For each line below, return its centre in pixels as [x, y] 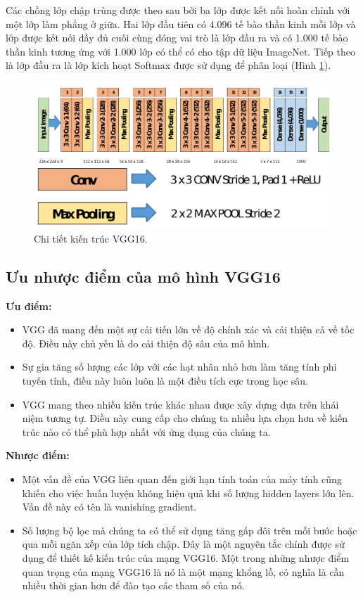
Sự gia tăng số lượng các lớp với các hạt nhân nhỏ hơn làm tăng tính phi [179, 367]
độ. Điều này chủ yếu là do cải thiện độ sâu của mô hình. [146, 343]
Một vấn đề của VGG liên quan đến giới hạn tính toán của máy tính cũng [182, 479]
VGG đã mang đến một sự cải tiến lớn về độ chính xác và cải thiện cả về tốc [188, 329]
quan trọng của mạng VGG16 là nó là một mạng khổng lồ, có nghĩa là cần [183, 571]
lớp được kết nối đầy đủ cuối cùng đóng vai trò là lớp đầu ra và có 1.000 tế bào [177, 38]
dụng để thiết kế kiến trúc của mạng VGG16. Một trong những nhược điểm [186, 557]
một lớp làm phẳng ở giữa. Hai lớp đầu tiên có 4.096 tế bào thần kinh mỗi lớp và [181, 24]
